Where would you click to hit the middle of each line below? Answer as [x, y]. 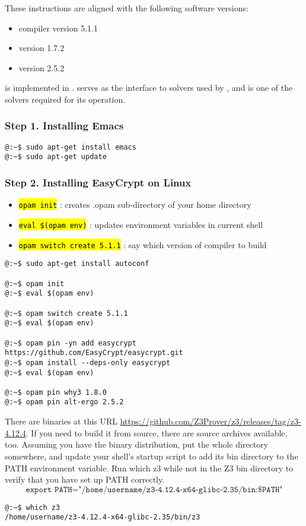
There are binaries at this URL [61, 421]
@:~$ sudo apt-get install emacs [71, 147]
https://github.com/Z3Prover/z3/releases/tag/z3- [211, 421]
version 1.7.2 [42, 48]
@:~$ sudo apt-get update [56, 157]
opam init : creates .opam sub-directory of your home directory [135, 205]
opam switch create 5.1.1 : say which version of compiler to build [143, 244]
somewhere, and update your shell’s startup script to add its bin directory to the [152, 456]
